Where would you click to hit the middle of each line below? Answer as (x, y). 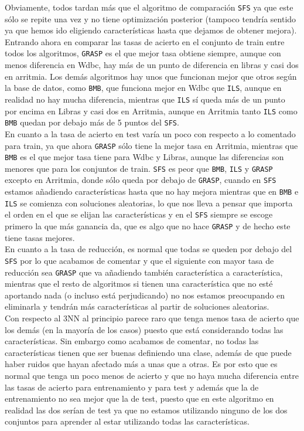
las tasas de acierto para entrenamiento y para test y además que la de (132, 387)
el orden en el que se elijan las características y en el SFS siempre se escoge (139, 214)
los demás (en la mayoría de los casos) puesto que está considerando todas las (144, 329)
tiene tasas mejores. (40, 237)
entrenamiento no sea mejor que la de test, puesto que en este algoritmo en (139, 398)
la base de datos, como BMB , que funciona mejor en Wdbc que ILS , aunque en (143, 88)
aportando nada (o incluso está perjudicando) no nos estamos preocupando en (145, 295)
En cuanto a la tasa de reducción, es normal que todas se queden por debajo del (148, 249)
